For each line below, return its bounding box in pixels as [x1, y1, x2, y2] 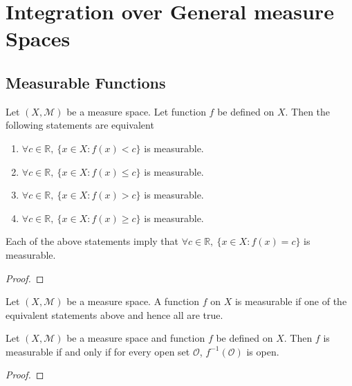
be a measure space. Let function [66, 104, 206, 118]
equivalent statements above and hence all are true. [6, 307, 223, 322]
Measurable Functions [6, 71, 166, 93]
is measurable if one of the [234, 294, 347, 309]
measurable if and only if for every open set [6, 344, 190, 358]
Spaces [6, 24, 71, 53]
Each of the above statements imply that [6, 234, 178, 248]
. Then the [285, 104, 331, 118]
